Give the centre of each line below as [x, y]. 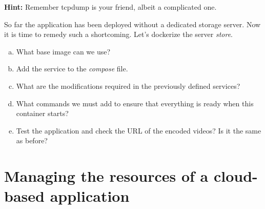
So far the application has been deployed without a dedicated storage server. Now [132, 24]
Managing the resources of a [106, 176]
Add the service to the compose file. [72, 69]
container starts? [42, 113]
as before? [32, 140]
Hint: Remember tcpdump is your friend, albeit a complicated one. [110, 7]
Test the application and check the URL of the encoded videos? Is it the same [139, 130]
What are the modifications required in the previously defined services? [128, 85]
